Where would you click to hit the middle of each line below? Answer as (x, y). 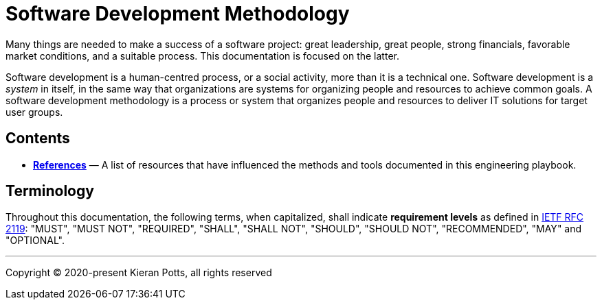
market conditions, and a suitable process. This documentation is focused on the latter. (202, 56)
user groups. (34, 112)
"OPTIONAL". (35, 241)
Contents (38, 138)
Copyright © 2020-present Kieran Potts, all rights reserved (139, 273)
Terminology (50, 191)
